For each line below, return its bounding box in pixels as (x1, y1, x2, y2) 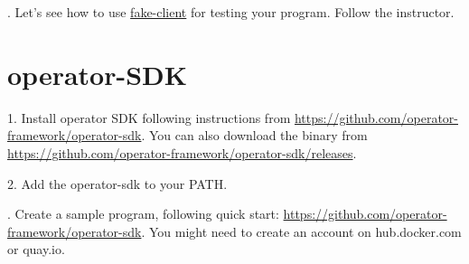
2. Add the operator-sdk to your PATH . (7, 174, 228, 193)
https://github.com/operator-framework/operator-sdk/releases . (7, 143, 357, 162)
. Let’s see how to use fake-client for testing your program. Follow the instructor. (7, 3, 455, 21)
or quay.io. (7, 240, 65, 259)
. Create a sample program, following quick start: (7, 204, 279, 223)
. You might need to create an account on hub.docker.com (141, 222, 462, 240)
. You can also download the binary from (141, 126, 368, 145)
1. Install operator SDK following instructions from (7, 108, 291, 127)
